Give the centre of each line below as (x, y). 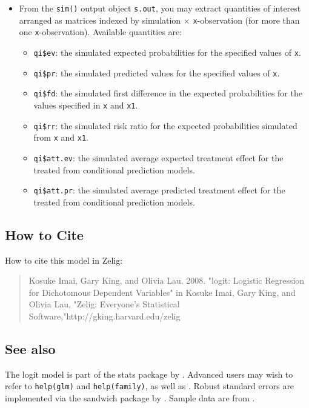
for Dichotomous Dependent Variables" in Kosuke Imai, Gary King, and (162, 292)
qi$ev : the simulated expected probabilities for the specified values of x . (167, 52)
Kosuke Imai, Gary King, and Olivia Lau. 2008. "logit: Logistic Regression (167, 280)
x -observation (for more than (246, 20)
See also (30, 348)
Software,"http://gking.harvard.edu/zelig (105, 316)
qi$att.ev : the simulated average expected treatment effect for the (158, 157)
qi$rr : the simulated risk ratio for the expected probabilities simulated (165, 125)
